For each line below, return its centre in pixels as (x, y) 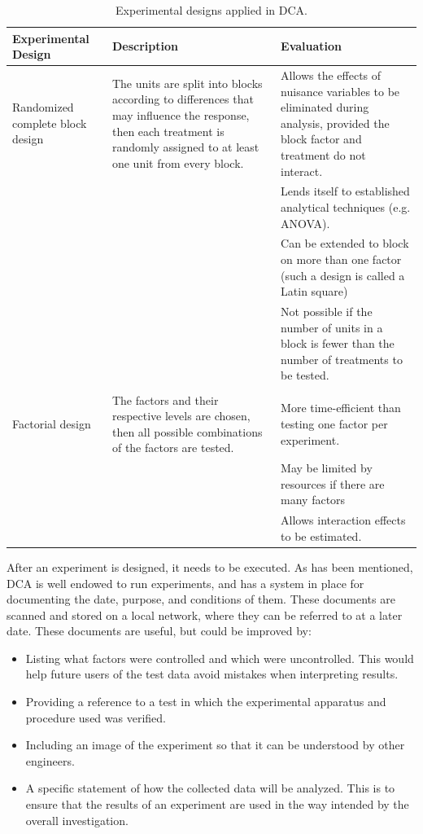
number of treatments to (342, 359)
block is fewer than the (338, 343)
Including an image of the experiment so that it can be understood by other (215, 745)
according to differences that (183, 99)
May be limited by (327, 468)
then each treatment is (168, 131)
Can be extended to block (345, 243)
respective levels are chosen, (181, 416)
